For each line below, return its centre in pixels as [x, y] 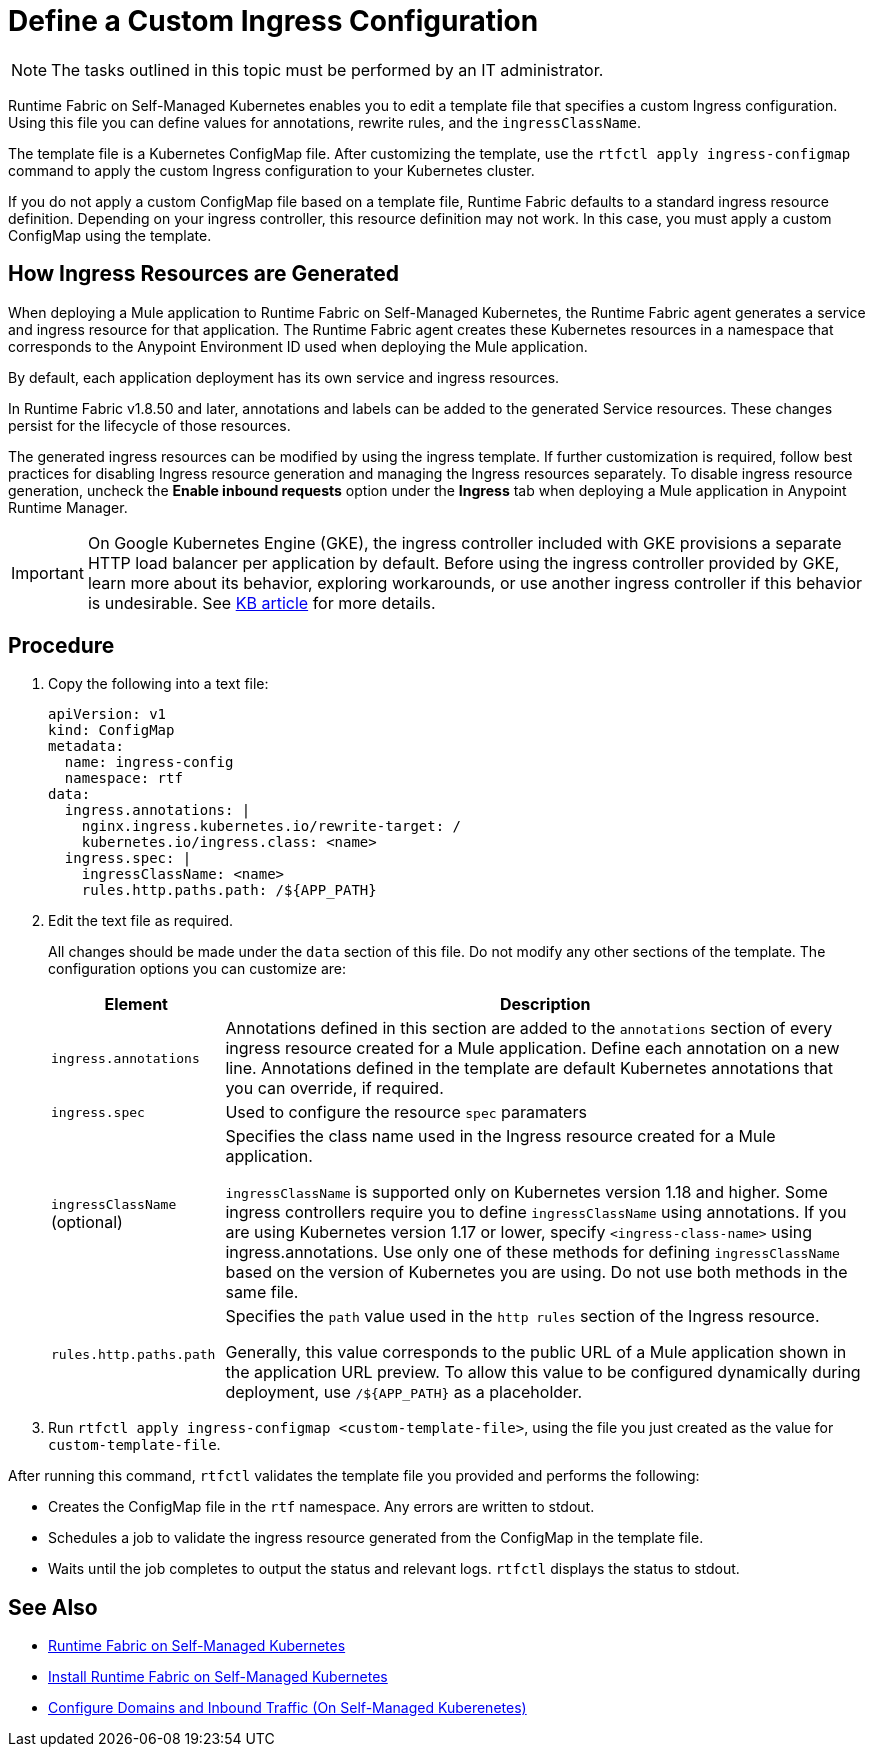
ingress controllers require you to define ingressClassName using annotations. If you [536, 1212]
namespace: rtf [123, 778]
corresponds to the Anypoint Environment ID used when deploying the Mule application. [298, 346]
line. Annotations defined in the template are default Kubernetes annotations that [529, 1068]
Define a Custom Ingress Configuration [273, 21]
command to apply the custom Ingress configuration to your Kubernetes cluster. [271, 170]
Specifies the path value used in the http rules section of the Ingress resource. [522, 1316]
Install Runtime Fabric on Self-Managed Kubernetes [218, 1677]
